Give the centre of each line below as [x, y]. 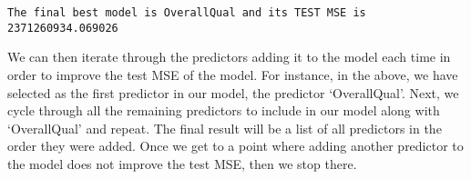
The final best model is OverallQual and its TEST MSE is [187, 13]
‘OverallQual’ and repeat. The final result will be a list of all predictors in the [225, 128]
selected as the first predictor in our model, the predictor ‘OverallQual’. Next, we [233, 92]
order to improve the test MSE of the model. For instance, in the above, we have [233, 74]
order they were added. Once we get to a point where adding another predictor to [235, 146]
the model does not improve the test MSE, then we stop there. [182, 163]
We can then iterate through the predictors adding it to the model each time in [229, 57]
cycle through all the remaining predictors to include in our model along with [224, 110]
